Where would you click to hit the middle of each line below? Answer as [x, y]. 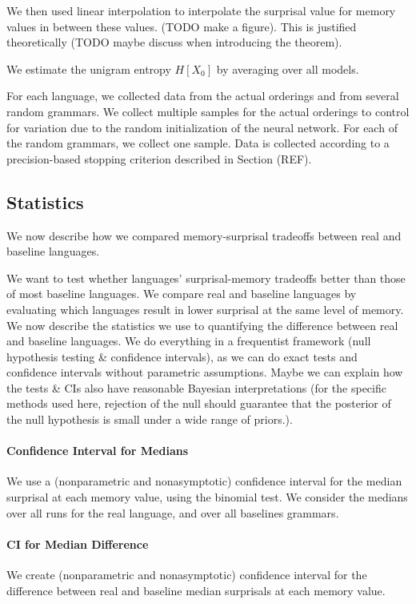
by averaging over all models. [288, 68]
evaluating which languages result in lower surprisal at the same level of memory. [205, 309]
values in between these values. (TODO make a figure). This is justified [182, 26]
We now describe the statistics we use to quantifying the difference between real [202, 325]
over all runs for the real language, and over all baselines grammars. [173, 512]
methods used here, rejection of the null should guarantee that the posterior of [199, 403]
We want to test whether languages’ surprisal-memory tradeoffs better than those [206, 278]
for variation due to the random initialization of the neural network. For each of [202, 127]
